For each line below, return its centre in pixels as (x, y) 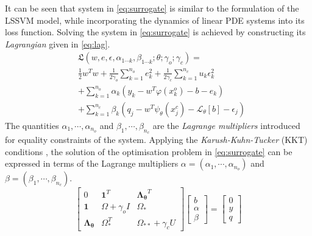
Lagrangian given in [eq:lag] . (58, 43)
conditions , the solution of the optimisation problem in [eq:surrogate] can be (149, 151)
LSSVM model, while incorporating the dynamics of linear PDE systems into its (155, 20)
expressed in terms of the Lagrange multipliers (92, 163)
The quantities (32, 125)
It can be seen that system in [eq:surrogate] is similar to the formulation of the (152, 8)
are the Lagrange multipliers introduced (226, 125)
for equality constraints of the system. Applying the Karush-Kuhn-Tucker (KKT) (156, 139)
